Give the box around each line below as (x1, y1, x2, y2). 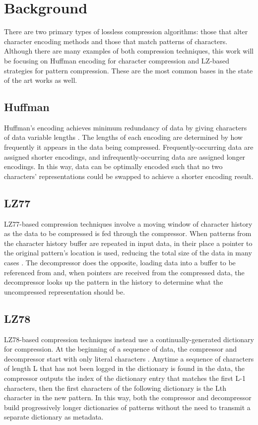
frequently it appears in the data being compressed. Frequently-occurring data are (4, 142, 254, 152)
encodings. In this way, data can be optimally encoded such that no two (4, 161, 223, 172)
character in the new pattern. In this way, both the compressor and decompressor (4, 392, 252, 403)
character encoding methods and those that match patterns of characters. (4, 36, 228, 46)
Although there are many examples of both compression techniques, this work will (4, 46, 254, 56)
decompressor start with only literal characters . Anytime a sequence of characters (4, 353, 254, 364)
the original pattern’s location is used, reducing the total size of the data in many (4, 247, 252, 258)
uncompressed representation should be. (4, 286, 125, 297)
